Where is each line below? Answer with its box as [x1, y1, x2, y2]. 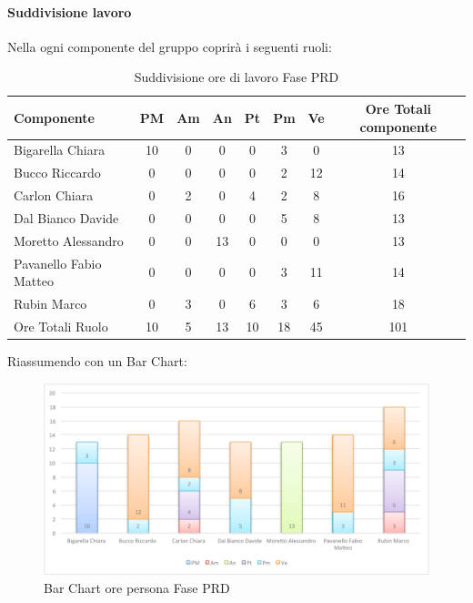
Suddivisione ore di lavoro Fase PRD [134, 67, 339, 87]
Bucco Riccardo [14, 163, 101, 182]
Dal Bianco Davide [14, 208, 119, 227]
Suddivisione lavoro [7, 2, 132, 21]
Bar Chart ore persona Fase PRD [44, 577, 230, 597]
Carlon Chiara [14, 186, 94, 205]
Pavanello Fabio [14, 253, 102, 272]
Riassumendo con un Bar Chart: [7, 352, 187, 371]
